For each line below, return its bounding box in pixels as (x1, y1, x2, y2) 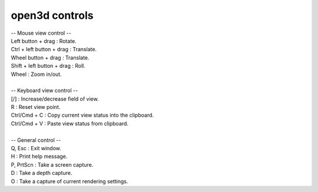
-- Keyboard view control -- (11, 87, 78, 94)
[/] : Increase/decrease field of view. (11, 95, 100, 102)
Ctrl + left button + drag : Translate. (11, 46, 97, 53)
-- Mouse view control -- (11, 29, 72, 37)
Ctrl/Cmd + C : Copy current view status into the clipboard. (11, 112, 154, 119)
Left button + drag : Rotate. (11, 37, 77, 44)
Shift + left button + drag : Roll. (11, 62, 85, 69)
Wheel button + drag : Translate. (11, 54, 90, 61)
